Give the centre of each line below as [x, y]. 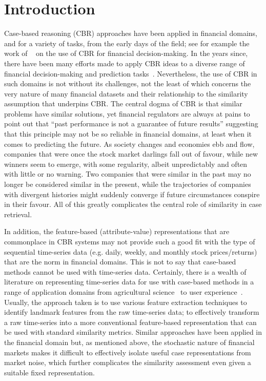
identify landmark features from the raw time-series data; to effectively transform [132, 312]
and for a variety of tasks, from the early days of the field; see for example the [127, 43]
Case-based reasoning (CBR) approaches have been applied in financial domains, [131, 33]
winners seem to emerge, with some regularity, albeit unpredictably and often [126, 164]
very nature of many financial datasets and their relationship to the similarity [126, 93]
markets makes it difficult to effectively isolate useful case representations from [128, 352]
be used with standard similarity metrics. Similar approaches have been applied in [133, 332]
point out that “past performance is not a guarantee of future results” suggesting [131, 123]
